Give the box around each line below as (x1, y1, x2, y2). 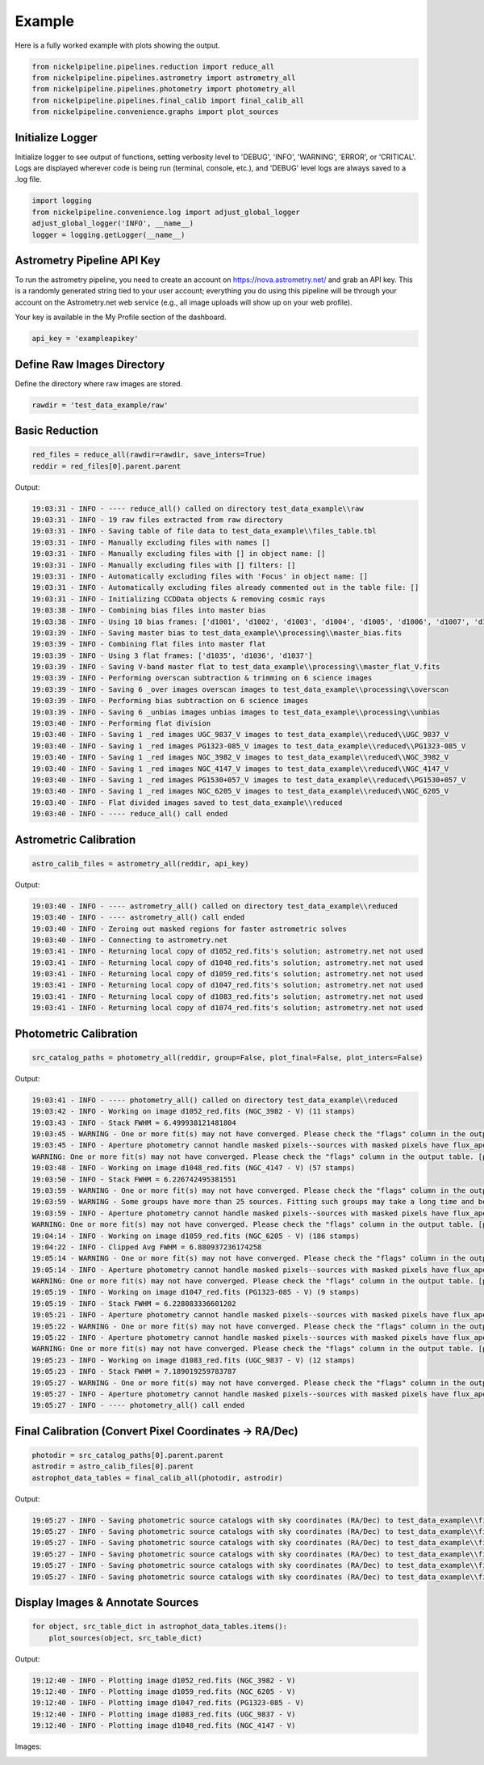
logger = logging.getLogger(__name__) (31, 230, 186, 239)
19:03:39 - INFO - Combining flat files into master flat (31, 639, 266, 649)
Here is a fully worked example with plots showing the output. (15, 40, 221, 50)
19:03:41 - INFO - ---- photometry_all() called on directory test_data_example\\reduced (31, 1095, 398, 1105)
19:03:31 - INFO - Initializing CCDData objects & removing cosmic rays (31, 594, 326, 604)
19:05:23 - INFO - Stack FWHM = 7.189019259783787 (31, 1367, 237, 1376)
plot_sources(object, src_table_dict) (48, 1633, 202, 1642)
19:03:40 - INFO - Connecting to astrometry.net (31, 935, 228, 945)
